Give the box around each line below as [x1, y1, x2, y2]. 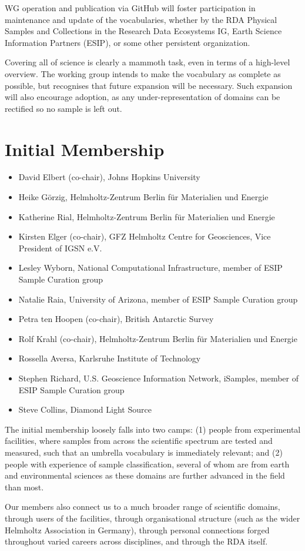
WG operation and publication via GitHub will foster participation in [5, 2, 256, 14]
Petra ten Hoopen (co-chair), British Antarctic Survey [18, 313, 214, 325]
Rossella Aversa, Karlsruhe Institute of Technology [18, 352, 201, 364]
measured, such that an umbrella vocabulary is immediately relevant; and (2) [5, 446, 283, 458]
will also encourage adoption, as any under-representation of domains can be [5, 91, 280, 103]
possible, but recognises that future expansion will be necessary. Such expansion [5, 79, 293, 91]
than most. [5, 480, 44, 493]
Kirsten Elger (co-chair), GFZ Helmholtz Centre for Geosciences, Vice [18, 230, 271, 243]
